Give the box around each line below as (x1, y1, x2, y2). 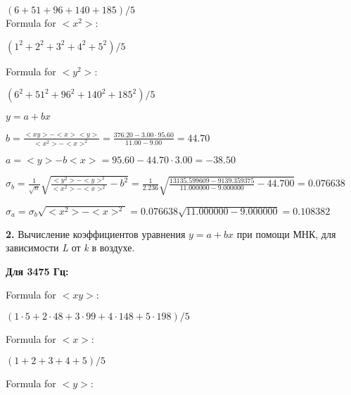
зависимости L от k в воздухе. (6, 240, 135, 255)
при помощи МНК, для (236, 226, 336, 241)
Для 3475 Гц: (6, 263, 69, 278)
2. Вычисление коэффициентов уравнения (6, 226, 186, 241)
